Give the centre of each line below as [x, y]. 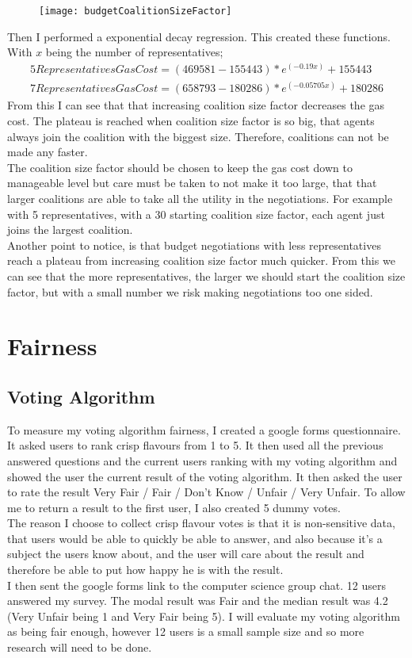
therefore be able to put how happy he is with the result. [145, 570]
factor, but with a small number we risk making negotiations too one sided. [190, 291]
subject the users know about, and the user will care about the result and [186, 554]
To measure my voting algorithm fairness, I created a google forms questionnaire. [204, 429]
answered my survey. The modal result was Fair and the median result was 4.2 [198, 601]
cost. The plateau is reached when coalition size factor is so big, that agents [191, 121]
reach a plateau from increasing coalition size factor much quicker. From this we [201, 260]
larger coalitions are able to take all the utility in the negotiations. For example [200, 198]
